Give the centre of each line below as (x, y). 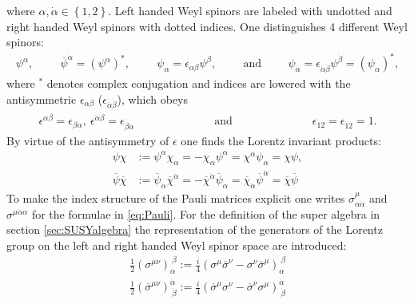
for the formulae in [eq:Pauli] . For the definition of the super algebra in (206, 213)
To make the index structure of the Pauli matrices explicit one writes (176, 197)
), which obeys (152, 99)
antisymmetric (42, 99)
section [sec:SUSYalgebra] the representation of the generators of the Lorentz (195, 229)
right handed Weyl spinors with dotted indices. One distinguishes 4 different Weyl (207, 26)
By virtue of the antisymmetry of (88, 140)
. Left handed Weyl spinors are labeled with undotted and (250, 10)
